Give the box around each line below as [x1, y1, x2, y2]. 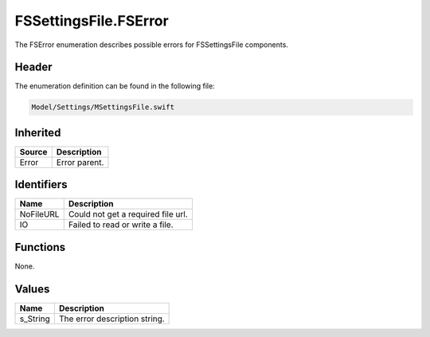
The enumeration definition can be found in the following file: [14, 81, 215, 91]
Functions [14, 240, 66, 254]
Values [14, 282, 50, 296]
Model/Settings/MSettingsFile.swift [31, 103, 175, 112]
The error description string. [58, 313, 165, 324]
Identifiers [14, 178, 68, 191]
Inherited [14, 126, 61, 139]
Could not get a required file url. [68, 209, 188, 220]
